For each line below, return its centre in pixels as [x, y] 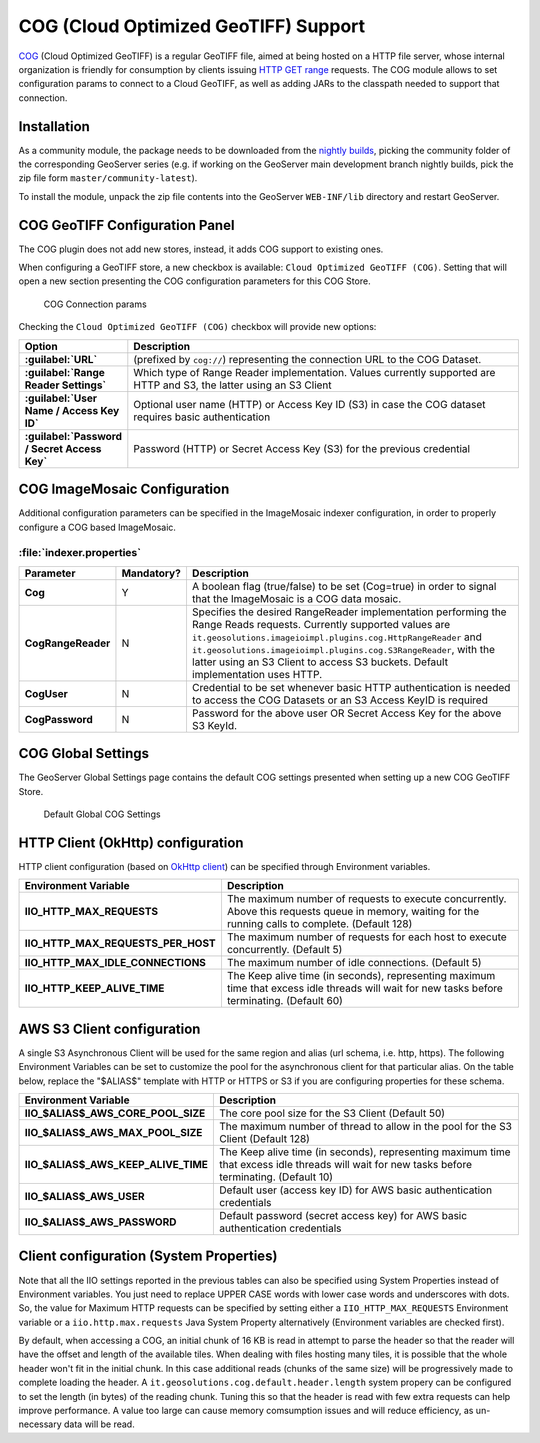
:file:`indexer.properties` [80, 553]
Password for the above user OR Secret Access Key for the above [346, 713]
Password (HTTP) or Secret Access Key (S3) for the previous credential [301, 448]
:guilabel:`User [60, 398]
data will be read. [99, 1424]
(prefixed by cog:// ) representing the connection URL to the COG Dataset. [307, 359]
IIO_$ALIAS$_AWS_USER [84, 1196]
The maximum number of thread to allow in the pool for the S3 [365, 1126]
